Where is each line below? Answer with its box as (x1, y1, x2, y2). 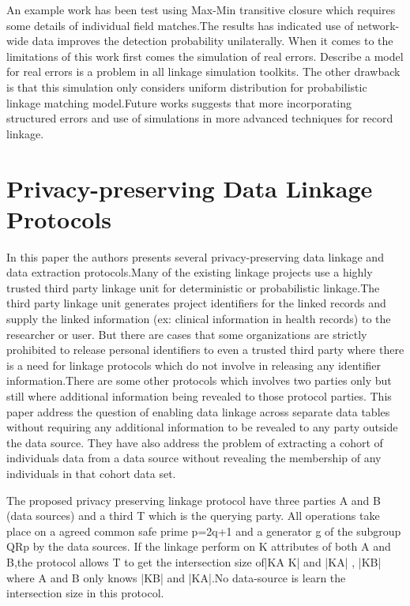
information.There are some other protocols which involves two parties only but (6, 372, 392, 389)
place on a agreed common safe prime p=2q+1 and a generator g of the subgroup (6, 522, 401, 539)
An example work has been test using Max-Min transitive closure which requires (6, 2, 396, 17)
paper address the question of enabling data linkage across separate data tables (6, 403, 390, 420)
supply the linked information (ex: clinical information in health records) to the (6, 311, 391, 327)
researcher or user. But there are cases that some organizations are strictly (6, 326, 367, 342)
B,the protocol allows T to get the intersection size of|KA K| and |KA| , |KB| (6, 553, 382, 570)
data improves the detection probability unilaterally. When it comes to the (32, 32, 393, 49)
